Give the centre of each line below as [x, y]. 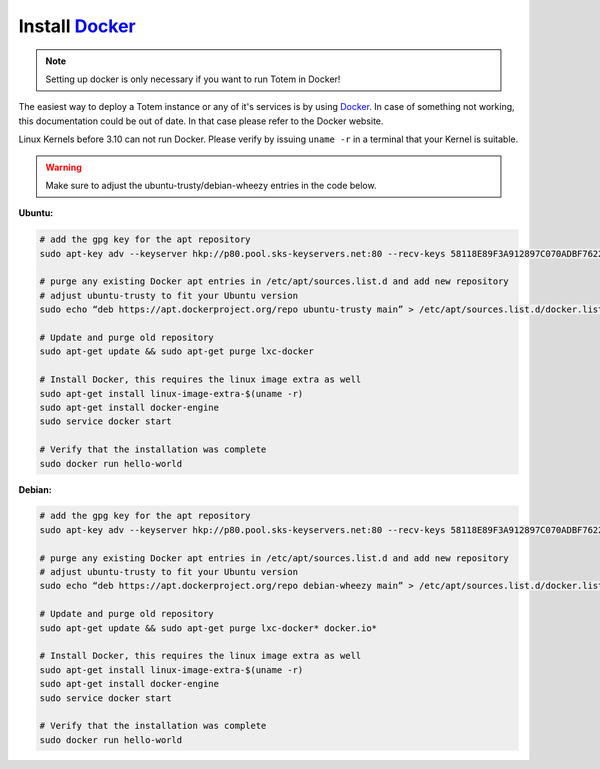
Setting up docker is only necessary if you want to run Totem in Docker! [193, 79]
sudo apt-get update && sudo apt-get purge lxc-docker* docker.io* [208, 628]
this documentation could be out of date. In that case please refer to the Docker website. [201, 121]
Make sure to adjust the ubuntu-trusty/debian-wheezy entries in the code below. [211, 185]
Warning [63, 167]
